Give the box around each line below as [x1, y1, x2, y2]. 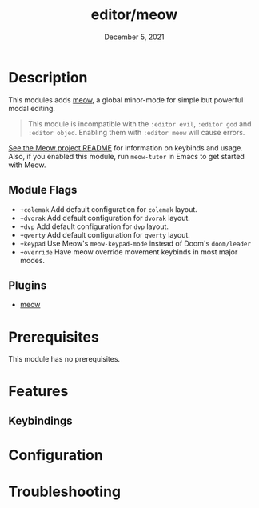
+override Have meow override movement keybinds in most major [19, 246, 238, 257]
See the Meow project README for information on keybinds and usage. [8, 142, 244, 153]
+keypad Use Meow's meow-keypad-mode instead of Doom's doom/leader [19, 238, 252, 248]
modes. [19, 255, 46, 265]
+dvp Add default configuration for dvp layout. [19, 222, 169, 231]
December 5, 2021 [103, 32, 165, 42]
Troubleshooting [8, 482, 122, 501]
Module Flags [8, 183, 78, 197]
